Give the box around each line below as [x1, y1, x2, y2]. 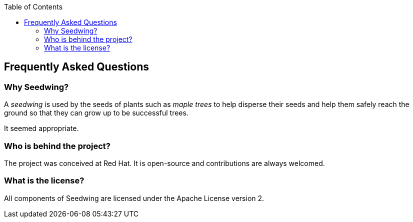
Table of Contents [4, 2, 63, 11]
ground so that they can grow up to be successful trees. [4, 108, 188, 117]
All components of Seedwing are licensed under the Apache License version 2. [4, 193, 264, 202]
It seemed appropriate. [4, 124, 79, 133]
